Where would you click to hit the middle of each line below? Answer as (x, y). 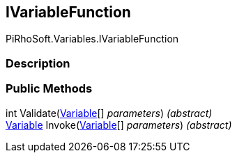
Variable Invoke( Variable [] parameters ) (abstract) (119, 125)
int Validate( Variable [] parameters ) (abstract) (109, 113)
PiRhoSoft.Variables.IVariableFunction (92, 39)
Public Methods (49, 89)
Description (38, 63)
